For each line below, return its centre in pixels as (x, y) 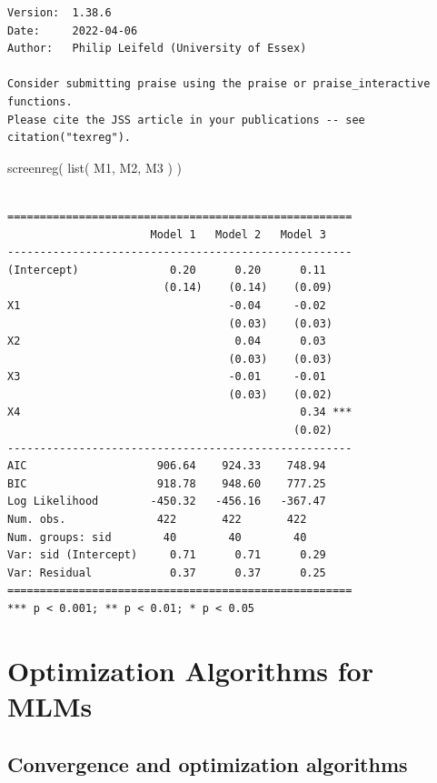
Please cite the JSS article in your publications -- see (186, 120)
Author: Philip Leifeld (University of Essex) (157, 49)
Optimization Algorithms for (190, 670)
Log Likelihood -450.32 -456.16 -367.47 (167, 502)
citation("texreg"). (70, 138)
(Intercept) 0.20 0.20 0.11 (167, 270)
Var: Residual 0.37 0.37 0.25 (167, 572)
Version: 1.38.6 (60, 13)
